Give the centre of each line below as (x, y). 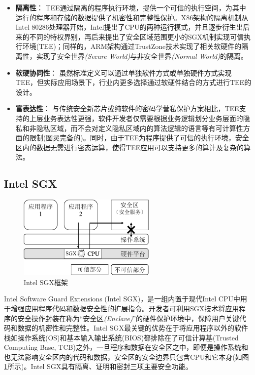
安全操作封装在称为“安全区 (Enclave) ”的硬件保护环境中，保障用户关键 (128, 318)
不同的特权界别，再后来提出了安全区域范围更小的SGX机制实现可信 (137, 36)
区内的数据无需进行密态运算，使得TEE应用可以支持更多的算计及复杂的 (129, 147)
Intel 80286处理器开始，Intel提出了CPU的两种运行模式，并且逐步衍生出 (129, 27)
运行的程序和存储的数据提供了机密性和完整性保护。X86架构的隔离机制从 (132, 17)
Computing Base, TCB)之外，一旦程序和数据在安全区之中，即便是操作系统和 (126, 347)
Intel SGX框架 (46, 282)
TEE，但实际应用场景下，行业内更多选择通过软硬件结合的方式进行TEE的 (133, 82)
